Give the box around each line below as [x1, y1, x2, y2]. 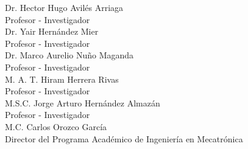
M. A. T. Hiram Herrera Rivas [5, 72, 119, 85]
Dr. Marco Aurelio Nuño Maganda [5, 49, 134, 61]
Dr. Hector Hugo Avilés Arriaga [5, 1, 124, 13]
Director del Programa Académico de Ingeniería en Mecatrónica [5, 132, 243, 145]
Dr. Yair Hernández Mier [5, 25, 99, 38]
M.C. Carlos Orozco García [5, 120, 107, 133]
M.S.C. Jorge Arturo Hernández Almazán [5, 96, 160, 109]
